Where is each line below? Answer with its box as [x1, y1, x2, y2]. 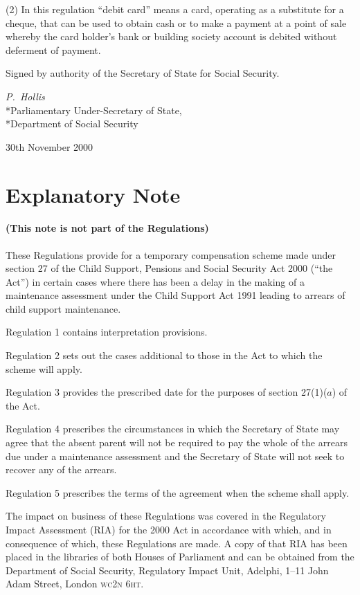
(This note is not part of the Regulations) [6, 221, 209, 235]
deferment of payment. [6, 42, 101, 57]
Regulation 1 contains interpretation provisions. [6, 324, 208, 339]
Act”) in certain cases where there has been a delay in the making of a [6, 274, 305, 289]
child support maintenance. [6, 301, 121, 315]
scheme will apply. [6, 361, 82, 376]
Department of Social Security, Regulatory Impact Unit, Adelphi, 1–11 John [6, 562, 329, 577]
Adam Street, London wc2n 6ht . [6, 576, 144, 591]
